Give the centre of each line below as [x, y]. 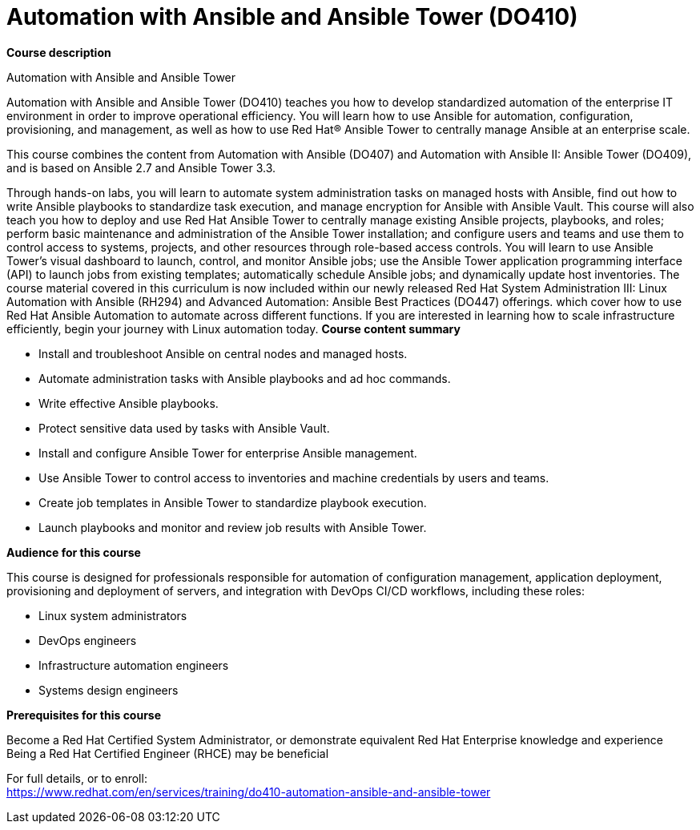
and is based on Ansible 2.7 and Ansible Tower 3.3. [141, 167]
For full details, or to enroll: [77, 778]
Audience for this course [74, 552]
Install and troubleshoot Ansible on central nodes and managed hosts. [223, 353]
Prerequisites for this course [84, 715]
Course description [59, 52]
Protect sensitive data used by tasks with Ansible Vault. [184, 428]
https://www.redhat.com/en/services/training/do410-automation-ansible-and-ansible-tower [249, 792]
